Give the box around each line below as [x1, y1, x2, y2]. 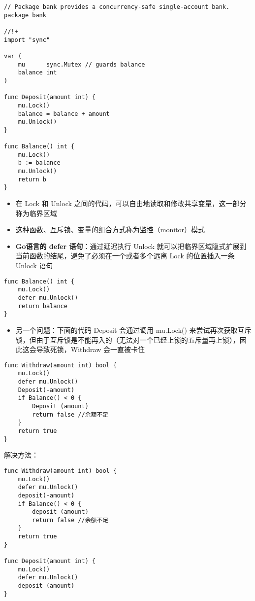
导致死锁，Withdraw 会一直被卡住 [36, 344, 145, 354]
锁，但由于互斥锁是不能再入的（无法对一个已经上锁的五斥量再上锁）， [15, 334, 240, 345]
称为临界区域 [15, 208, 57, 218]
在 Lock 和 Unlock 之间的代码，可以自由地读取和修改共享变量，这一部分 [15, 198, 247, 209]
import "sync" [4, 36, 50, 43]
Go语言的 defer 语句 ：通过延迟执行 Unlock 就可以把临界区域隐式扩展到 [15, 241, 247, 251]
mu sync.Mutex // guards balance [18, 61, 145, 68]
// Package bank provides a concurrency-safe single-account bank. [4, 3, 230, 10]
